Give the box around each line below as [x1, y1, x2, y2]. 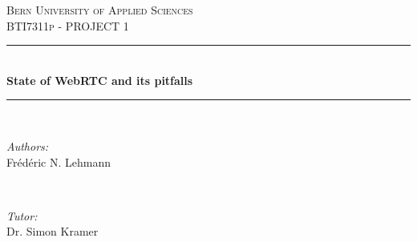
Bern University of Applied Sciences [6, 2, 193, 18]
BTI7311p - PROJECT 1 [6, 17, 129, 34]
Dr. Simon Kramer [6, 223, 99, 240]
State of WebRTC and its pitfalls [6, 71, 193, 88]
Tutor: [6, 207, 38, 224]
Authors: [6, 137, 49, 154]
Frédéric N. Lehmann [6, 153, 111, 170]
